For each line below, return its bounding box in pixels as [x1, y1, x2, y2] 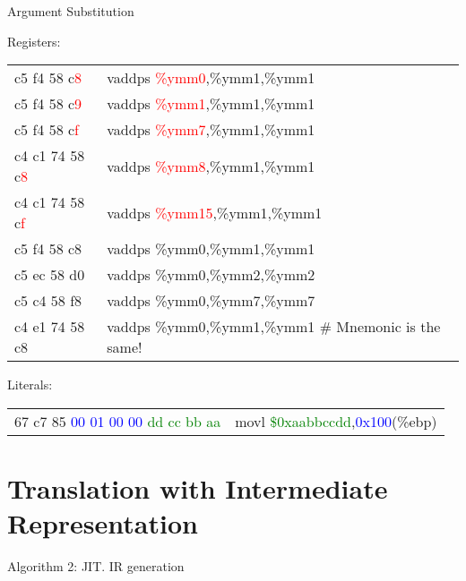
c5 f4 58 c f [14, 119, 79, 141]
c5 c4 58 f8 [14, 290, 82, 312]
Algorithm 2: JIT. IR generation [7, 557, 185, 576]
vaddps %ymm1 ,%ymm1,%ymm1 [107, 93, 315, 115]
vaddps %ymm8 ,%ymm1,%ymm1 [107, 155, 315, 176]
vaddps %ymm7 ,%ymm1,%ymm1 [107, 119, 315, 141]
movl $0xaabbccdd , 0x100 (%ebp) [235, 410, 437, 431]
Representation [7, 505, 198, 542]
